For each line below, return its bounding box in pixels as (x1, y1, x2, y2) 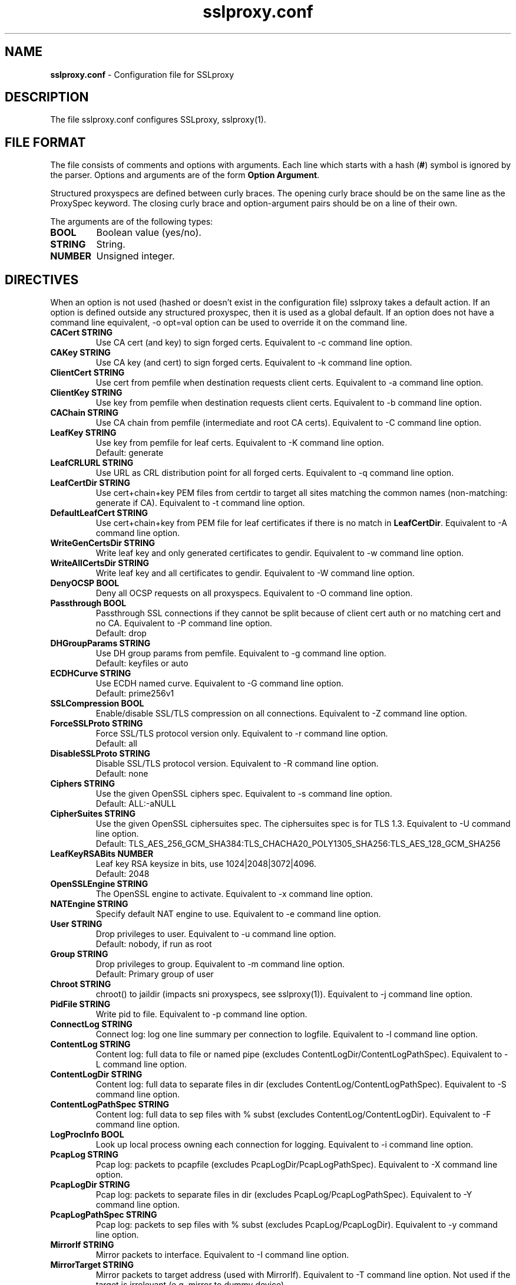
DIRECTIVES (5, 272, 79, 287)
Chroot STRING (50, 979, 111, 990)
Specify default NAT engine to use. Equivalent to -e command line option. (95, 909, 381, 919)
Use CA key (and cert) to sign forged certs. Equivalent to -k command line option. (95, 357, 412, 368)
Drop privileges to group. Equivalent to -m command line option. (95, 959, 345, 969)
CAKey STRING (50, 347, 111, 358)
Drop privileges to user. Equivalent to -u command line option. (95, 929, 336, 939)
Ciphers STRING (50, 778, 115, 789)
